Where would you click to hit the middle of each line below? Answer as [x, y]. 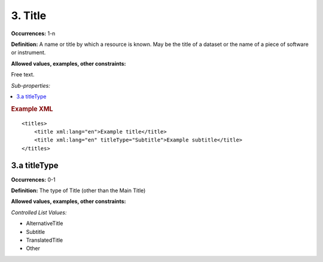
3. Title [29, 16]
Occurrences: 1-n [33, 33]
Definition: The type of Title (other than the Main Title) [78, 190]
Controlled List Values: [39, 212]
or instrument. [28, 53]
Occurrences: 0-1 [33, 180]
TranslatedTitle [45, 240]
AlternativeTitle [45, 223]
